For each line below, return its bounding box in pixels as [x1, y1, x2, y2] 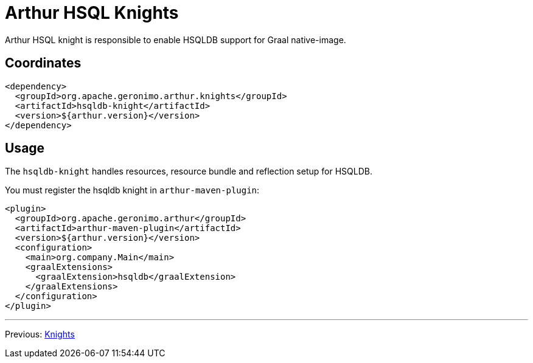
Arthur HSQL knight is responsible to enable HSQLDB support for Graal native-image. [5, 34, 346, 45]
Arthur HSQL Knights [5, 2, 179, 23]
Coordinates [5, 55, 82, 71]
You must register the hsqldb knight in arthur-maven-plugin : [5, 185, 260, 196]
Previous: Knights [5, 329, 75, 340]
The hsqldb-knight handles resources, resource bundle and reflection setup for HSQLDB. [5, 166, 372, 177]
